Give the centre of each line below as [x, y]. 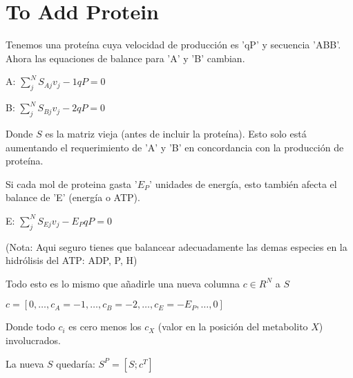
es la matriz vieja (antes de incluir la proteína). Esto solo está [176, 133]
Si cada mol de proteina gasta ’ [71, 183]
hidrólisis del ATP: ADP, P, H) [71, 260]
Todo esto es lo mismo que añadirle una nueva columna [123, 283]
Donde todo [30, 327]
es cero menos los [105, 327]
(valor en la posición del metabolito [233, 327]
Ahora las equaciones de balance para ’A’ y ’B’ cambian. [125, 58]
